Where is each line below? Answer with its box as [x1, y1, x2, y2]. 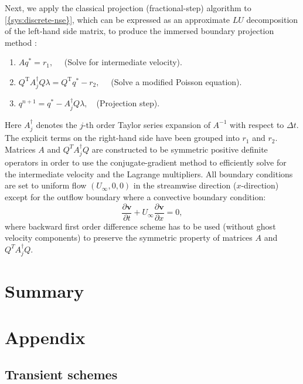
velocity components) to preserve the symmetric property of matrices [5, 231, 253, 244]
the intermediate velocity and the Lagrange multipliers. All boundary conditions [5, 167, 293, 180]
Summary [5, 279, 84, 303]
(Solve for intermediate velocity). [64, 56, 182, 68]
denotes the [36, 118, 77, 130]
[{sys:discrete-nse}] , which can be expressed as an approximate [5, 13, 230, 25]
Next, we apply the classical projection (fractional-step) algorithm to [5, 2, 251, 14]
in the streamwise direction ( [133, 179, 237, 191]
